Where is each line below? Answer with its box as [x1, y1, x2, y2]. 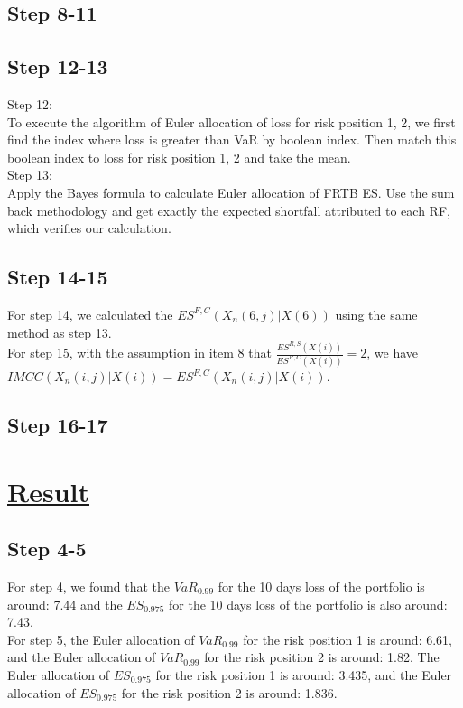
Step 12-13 [7, 52, 108, 80]
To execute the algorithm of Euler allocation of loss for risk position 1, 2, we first [7, 112, 456, 131]
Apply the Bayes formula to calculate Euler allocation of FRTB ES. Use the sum [7, 182, 455, 201]
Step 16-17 [7, 410, 108, 438]
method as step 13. [7, 322, 112, 341]
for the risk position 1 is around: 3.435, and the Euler [155, 665, 452, 684]
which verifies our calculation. [7, 219, 171, 238]
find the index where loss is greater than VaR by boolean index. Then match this [7, 130, 457, 149]
